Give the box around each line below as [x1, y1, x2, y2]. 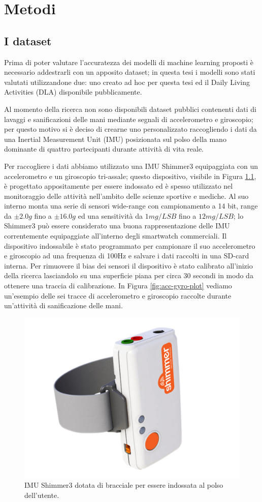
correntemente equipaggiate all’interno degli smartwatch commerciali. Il [4, 230, 227, 241]
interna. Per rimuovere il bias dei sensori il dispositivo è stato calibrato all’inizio [4, 260, 253, 271]
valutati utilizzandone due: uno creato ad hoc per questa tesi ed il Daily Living [4, 76, 250, 87]
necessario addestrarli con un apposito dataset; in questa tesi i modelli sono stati [4, 67, 255, 77]
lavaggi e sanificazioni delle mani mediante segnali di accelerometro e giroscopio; [4, 113, 253, 124]
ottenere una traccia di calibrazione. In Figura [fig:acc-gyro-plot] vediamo [4, 280, 232, 291]
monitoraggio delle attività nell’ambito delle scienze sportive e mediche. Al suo [4, 190, 249, 201]
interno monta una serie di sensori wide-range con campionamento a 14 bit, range [4, 200, 258, 211]
